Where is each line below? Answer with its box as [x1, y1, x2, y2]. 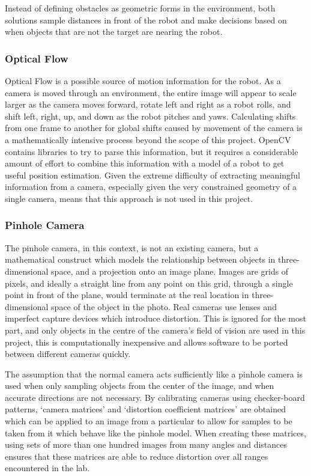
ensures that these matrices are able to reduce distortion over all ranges [5, 450, 268, 462]
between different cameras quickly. [5, 347, 131, 360]
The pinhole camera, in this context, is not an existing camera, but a [5, 241, 259, 254]
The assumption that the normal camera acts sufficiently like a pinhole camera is [5, 367, 303, 380]
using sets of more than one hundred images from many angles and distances [5, 438, 288, 451]
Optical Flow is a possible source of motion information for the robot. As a [5, 75, 281, 87]
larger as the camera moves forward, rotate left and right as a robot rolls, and [5, 98, 291, 111]
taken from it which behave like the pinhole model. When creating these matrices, [5, 426, 306, 439]
